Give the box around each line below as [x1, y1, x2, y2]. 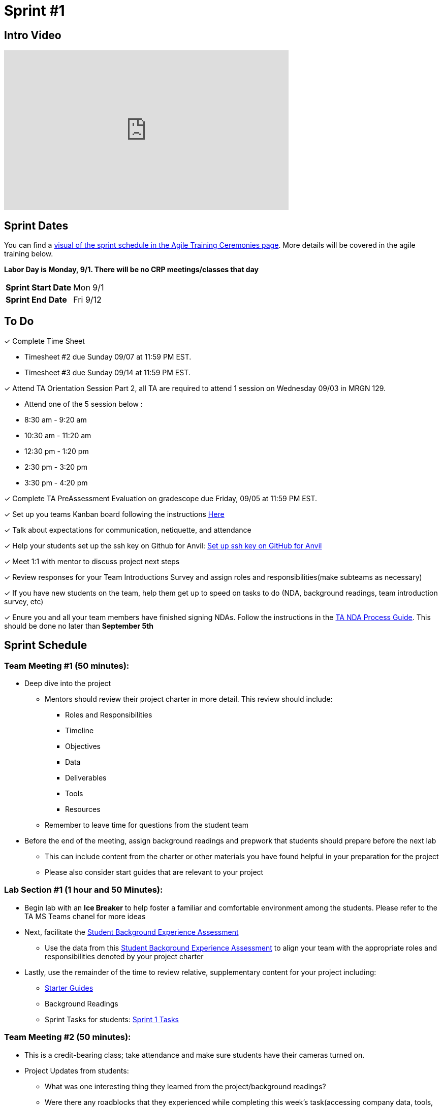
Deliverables [65, 773, 107, 783]
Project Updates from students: [24, 1066, 129, 1075]
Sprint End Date [6, 295, 67, 305]
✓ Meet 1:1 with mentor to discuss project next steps [4, 557, 180, 566]
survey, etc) [4, 597, 44, 606]
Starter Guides [45, 983, 93, 992]
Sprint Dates [4, 219, 69, 232]
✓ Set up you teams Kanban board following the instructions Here [4, 509, 225, 518]
